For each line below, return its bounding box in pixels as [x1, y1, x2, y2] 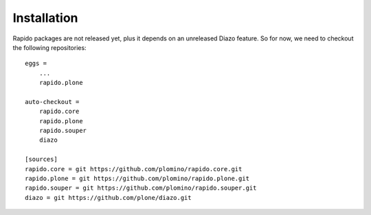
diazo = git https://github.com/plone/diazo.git [25, 194, 192, 201]
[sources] [25, 155, 58, 164]
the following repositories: [12, 43, 87, 51]
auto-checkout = [25, 98, 80, 105]
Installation [12, 10, 78, 25]
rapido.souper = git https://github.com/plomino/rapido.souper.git [25, 184, 257, 192]
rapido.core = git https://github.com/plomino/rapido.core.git [25, 165, 243, 173]
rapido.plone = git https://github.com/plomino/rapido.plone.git [25, 175, 250, 183]
